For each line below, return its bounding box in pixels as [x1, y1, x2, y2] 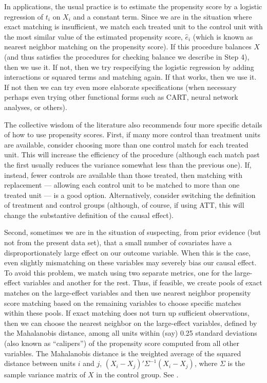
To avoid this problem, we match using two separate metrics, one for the [4, 267, 233, 278]
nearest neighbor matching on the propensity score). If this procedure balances [4, 41, 252, 52]
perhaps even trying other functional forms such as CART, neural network [4, 92, 238, 102]
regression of [4, 11, 44, 22]
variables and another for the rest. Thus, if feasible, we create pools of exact [23, 277, 262, 288]
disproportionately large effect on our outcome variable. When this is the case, [4, 247, 251, 258]
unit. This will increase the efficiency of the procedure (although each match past [4, 149, 260, 160]
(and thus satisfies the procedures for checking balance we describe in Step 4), [4, 51, 250, 62]
